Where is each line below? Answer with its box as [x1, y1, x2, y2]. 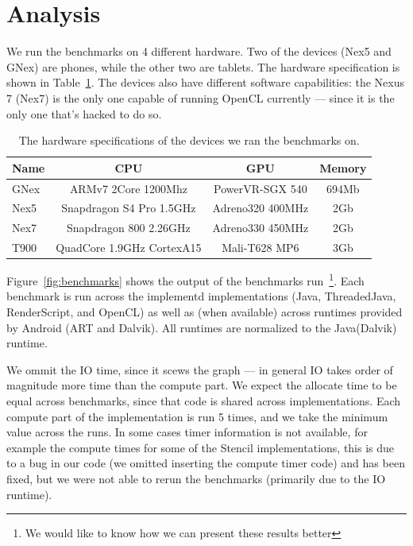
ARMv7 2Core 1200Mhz [69, 180, 187, 196]
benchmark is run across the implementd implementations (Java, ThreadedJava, [6, 288, 396, 304]
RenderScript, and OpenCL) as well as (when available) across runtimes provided [6, 304, 403, 319]
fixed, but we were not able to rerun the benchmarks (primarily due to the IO [6, 470, 386, 486]
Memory [319, 159, 367, 176]
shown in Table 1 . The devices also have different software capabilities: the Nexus [6, 74, 404, 91]
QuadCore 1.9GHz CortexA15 [56, 239, 202, 256]
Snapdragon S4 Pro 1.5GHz [61, 199, 196, 216]
